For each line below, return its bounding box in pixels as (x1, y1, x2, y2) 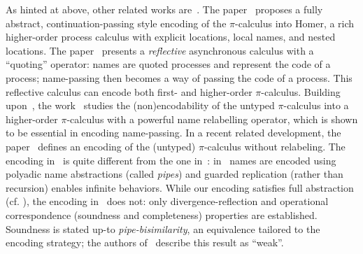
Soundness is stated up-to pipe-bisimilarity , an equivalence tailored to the (6, 221, 320, 236)
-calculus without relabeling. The (204, 139, 346, 153)
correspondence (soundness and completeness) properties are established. (6, 207, 318, 222)
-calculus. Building (261, 84, 341, 99)
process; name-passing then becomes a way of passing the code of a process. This (6, 70, 353, 85)
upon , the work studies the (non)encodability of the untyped (6, 98, 275, 113)
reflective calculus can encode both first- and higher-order (6, 84, 252, 99)
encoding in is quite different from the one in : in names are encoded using (6, 153, 336, 167)
